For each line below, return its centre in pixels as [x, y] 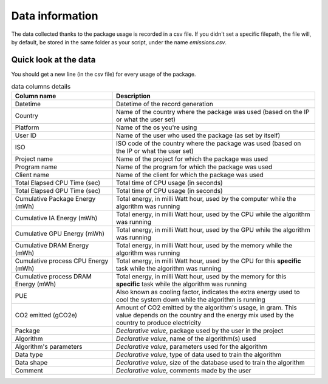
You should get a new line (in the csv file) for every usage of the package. [104, 74]
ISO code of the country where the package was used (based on [208, 143]
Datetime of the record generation [165, 104]
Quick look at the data [53, 60]
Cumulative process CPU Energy [62, 261]
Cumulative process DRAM [53, 276]
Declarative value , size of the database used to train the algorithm [210, 362]
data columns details [41, 87]
